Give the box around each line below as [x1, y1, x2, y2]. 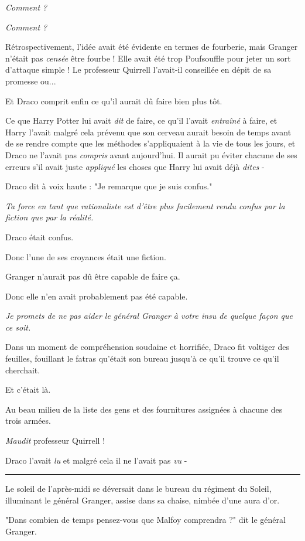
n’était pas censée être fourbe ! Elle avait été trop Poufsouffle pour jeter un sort [5, 52, 291, 64]
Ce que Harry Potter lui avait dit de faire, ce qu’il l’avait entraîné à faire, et [5, 114, 277, 127]
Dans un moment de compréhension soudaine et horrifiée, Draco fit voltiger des [5, 341, 290, 353]
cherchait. [5, 363, 40, 376]
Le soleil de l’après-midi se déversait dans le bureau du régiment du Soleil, [5, 482, 272, 495]
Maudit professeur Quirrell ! [5, 434, 105, 447]
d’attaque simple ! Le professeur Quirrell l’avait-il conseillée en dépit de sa [5, 63, 272, 76]
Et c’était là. [5, 383, 51, 396]
